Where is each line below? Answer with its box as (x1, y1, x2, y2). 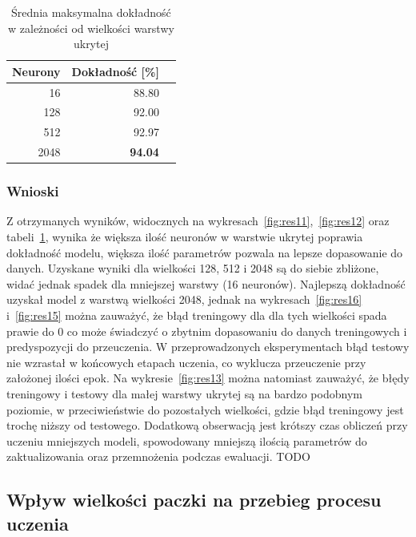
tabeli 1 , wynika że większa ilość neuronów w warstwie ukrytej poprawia (6, 228, 363, 245)
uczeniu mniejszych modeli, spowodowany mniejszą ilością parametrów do (6, 432, 367, 449)
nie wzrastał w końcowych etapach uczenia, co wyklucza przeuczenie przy (6, 353, 366, 370)
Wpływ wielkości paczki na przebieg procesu (6, 487, 382, 512)
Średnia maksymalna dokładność (11, 4, 171, 20)
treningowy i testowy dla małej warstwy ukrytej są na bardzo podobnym (6, 386, 362, 402)
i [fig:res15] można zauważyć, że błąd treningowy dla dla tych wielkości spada (6, 307, 387, 324)
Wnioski (6, 181, 59, 201)
